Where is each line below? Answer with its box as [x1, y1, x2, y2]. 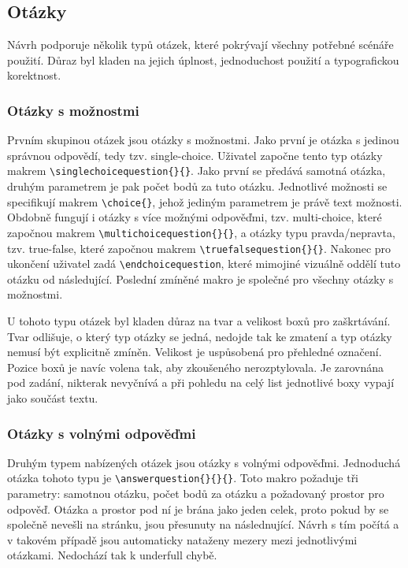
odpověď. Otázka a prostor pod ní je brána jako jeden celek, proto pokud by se [7, 500, 389, 517]
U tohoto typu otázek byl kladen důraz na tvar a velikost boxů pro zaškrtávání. [7, 313, 391, 329]
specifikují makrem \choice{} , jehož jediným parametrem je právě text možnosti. [7, 193, 402, 210]
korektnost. [7, 67, 61, 84]
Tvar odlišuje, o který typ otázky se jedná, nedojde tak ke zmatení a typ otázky [7, 328, 392, 344]
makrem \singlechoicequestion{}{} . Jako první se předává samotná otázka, [7, 162, 386, 179]
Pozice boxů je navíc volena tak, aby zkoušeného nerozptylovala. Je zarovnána [7, 358, 384, 375]
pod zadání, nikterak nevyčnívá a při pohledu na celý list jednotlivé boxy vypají [7, 374, 395, 391]
